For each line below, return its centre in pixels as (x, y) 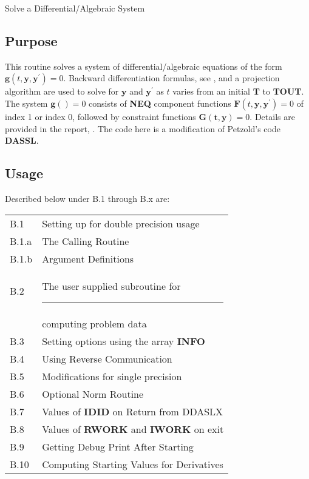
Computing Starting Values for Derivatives (133, 464)
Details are (275, 116)
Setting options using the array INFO (124, 341)
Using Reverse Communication (107, 358)
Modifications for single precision (112, 376)
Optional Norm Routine (93, 394)
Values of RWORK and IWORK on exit (133, 429)
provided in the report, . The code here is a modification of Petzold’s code (143, 128)
